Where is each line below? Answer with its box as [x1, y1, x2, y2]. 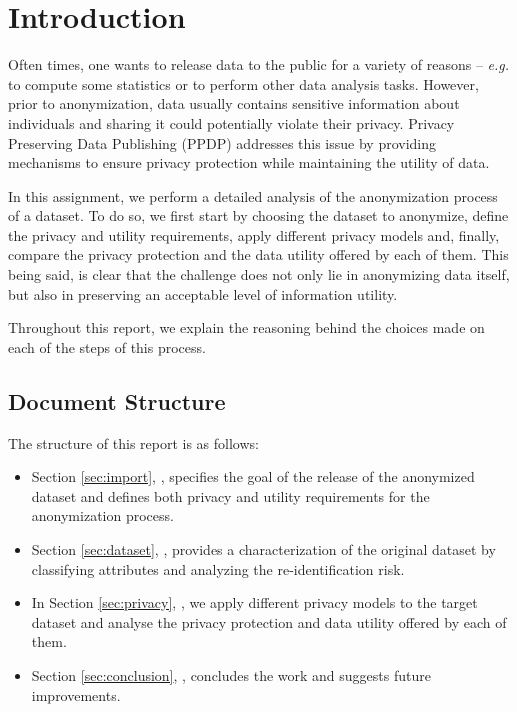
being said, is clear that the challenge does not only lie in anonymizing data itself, [8, 264, 510, 285]
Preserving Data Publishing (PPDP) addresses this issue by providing [8, 132, 437, 153]
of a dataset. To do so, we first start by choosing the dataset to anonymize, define [8, 205, 509, 226]
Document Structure [8, 385, 226, 416]
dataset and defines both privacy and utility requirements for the [31, 485, 430, 506]
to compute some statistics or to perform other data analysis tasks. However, [8, 73, 479, 94]
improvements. [31, 684, 121, 705]
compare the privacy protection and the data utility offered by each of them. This [8, 244, 509, 265]
